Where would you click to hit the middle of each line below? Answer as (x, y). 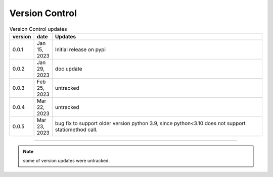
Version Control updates (38, 29)
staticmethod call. (76, 130)
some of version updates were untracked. (66, 161)
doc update (69, 69)
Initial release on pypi (80, 49)
